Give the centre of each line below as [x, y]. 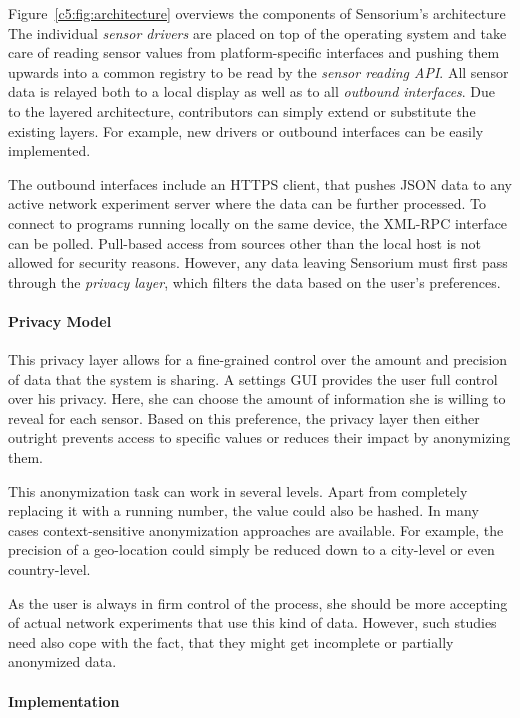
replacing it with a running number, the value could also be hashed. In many [243, 510]
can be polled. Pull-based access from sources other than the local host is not [244, 242]
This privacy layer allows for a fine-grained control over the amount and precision [258, 359]
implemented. [49, 150]
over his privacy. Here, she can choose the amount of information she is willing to [257, 398]
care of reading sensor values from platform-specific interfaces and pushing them [254, 52]
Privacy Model [60, 320]
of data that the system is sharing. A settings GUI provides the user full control [253, 378]
